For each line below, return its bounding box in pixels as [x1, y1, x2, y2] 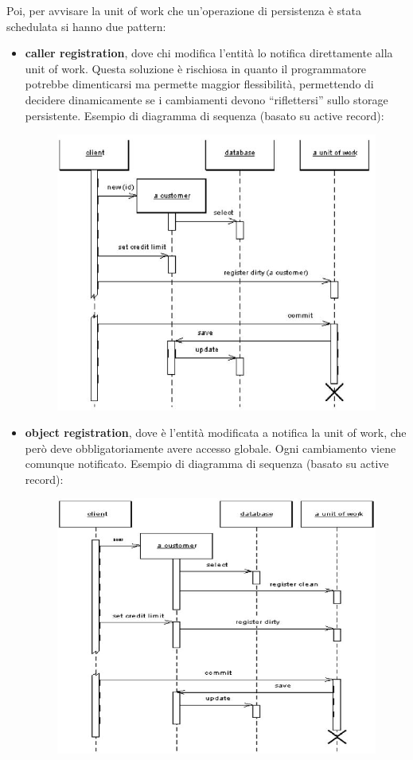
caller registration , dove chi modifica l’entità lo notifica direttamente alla [25, 45, 393, 61]
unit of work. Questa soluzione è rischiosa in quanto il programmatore [25, 60, 367, 76]
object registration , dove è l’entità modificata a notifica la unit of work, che [25, 424, 407, 441]
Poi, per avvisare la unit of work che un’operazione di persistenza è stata [6, 2, 361, 18]
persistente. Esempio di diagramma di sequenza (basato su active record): [25, 107, 384, 123]
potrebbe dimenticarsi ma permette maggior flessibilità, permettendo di [25, 76, 374, 92]
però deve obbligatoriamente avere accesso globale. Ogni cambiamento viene [25, 439, 396, 456]
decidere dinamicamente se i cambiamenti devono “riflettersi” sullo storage [25, 91, 388, 107]
